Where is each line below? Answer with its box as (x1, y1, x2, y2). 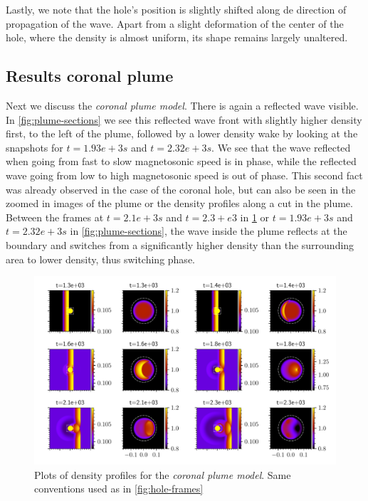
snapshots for (6, 139, 63, 154)
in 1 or (240, 209, 270, 224)
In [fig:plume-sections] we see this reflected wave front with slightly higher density (6, 112, 362, 127)
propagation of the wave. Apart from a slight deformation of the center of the (6, 16, 344, 31)
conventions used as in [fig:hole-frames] (34, 481, 204, 496)
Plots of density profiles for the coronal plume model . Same (34, 467, 291, 482)
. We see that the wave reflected (211, 139, 351, 154)
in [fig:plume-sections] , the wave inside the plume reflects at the (70, 223, 347, 238)
